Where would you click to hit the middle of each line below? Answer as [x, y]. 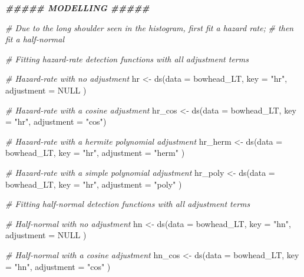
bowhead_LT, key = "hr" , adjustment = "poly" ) [94, 184]
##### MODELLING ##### [77, 8]
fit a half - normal [35, 39]
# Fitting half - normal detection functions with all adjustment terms [128, 204]
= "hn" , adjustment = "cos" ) [58, 266]
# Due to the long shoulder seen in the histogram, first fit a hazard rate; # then [150, 27]
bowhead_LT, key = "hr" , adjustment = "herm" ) [95, 153]
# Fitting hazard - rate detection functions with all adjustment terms [127, 59]
